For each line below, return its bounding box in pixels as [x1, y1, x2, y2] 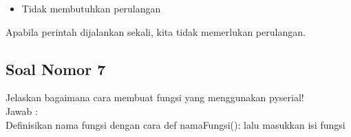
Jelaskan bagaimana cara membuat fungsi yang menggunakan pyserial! [6, 90, 304, 105]
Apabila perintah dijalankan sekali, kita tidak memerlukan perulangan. [6, 24, 306, 39]
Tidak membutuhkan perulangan [21, 1, 161, 15]
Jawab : [6, 103, 38, 118]
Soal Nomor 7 [6, 58, 106, 79]
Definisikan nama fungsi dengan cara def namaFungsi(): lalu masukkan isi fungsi [6, 117, 345, 131]
